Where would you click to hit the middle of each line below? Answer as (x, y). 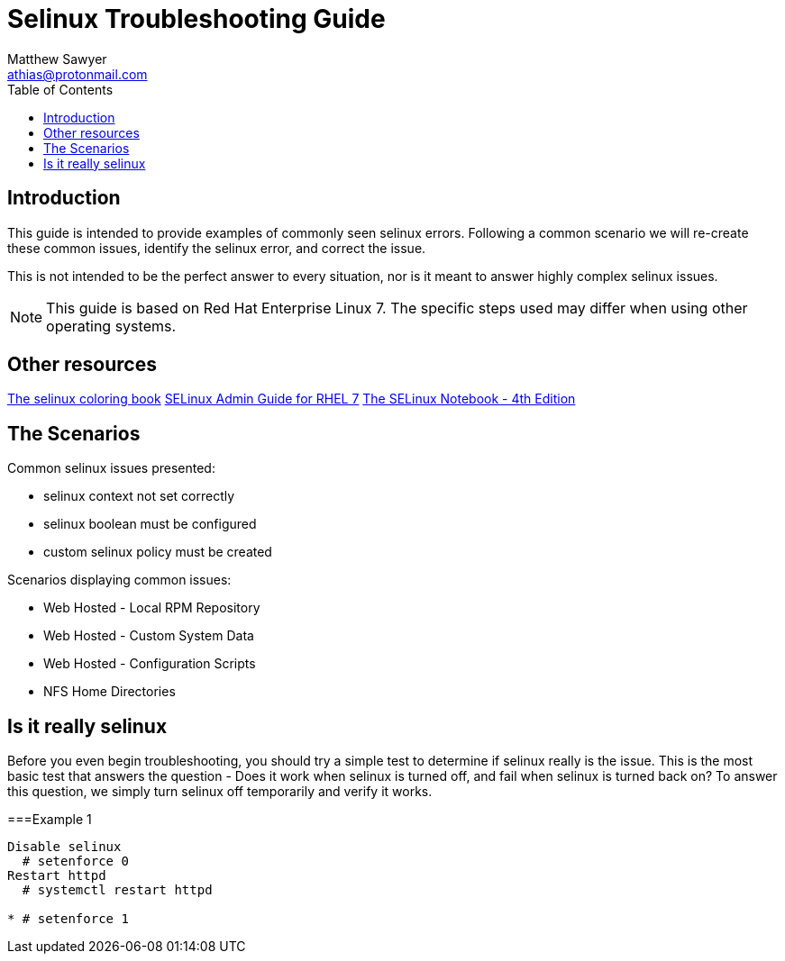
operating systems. (111, 326)
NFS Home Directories (110, 692)
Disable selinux (64, 847)
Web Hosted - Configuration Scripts (150, 664)
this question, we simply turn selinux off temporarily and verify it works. (220, 792)
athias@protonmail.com (78, 74)
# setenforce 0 (75, 861)
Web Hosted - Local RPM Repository (152, 608)
